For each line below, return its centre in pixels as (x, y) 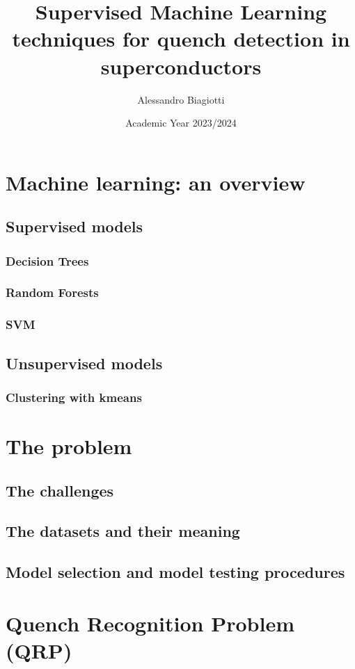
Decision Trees (47, 260)
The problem (69, 446)
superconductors (181, 66)
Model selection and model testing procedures (175, 572)
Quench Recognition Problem (150, 623)
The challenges (60, 490)
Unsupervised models (84, 363)
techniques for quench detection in (181, 39)
